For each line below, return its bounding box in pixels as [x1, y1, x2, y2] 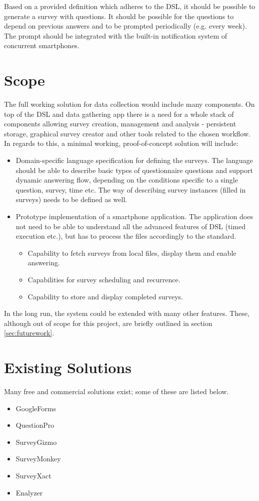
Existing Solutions [4, 357, 131, 378]
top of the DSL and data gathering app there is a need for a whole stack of [4, 108, 234, 119]
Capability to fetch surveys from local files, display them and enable [27, 247, 236, 258]
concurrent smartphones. [4, 40, 79, 51]
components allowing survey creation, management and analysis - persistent [4, 118, 236, 129]
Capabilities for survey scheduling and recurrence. [27, 274, 180, 284]
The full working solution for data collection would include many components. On [4, 99, 255, 109]
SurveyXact [15, 470, 51, 481]
